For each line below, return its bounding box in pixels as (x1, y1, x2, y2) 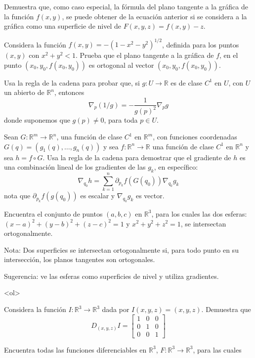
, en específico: (154, 162, 198, 172)
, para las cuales (193, 344, 242, 355)
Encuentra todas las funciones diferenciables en (4, 344, 147, 355)
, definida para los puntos (162, 39, 239, 49)
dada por (102, 304, 129, 314)
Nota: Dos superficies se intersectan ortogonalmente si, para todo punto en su (4, 244, 239, 255)
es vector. (135, 190, 165, 201)
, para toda (104, 115, 138, 125)
